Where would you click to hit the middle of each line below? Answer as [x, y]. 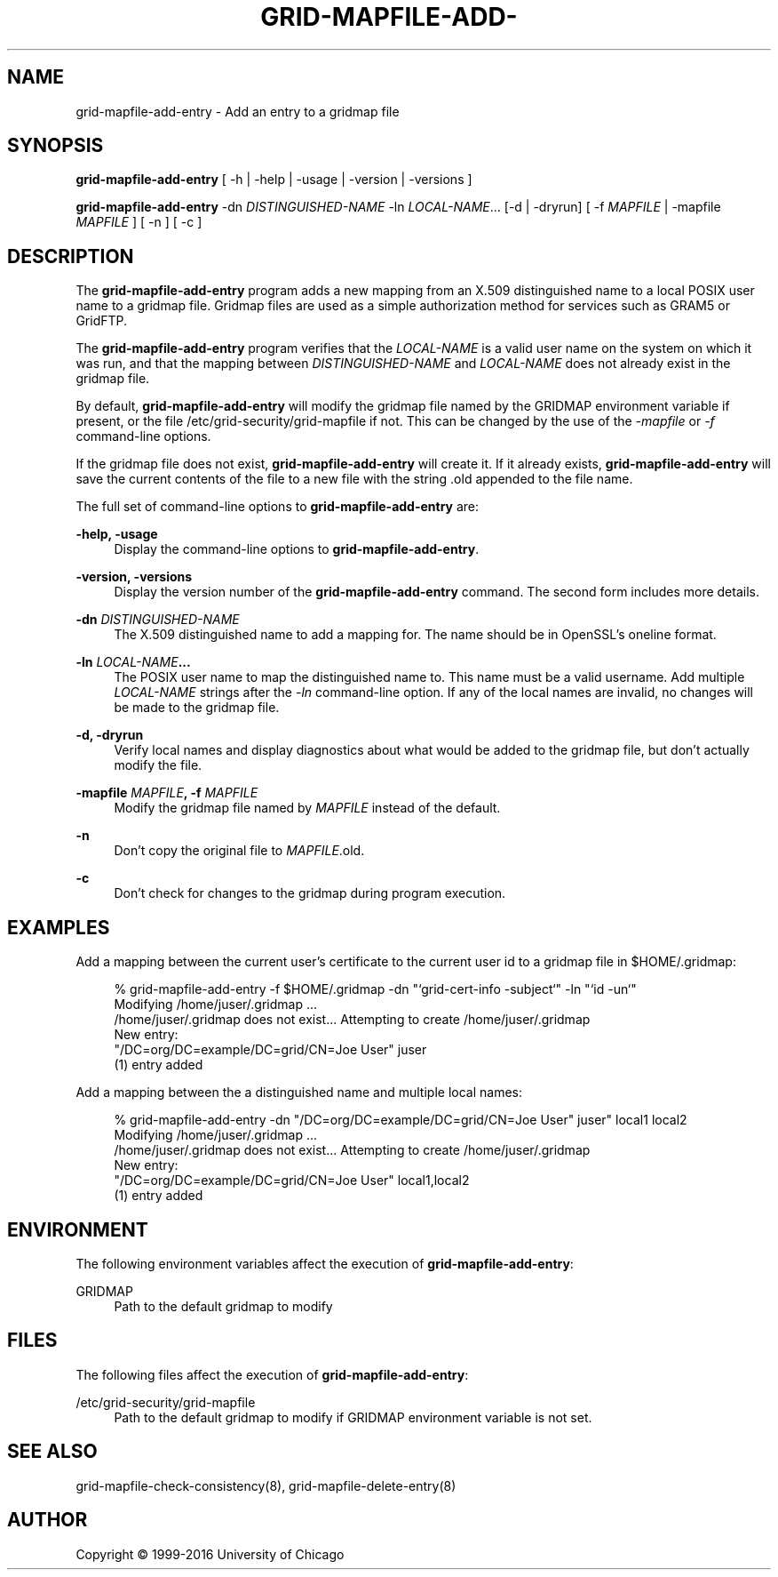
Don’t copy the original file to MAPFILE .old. [239, 851]
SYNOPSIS [56, 146]
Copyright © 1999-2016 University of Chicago [210, 1554]
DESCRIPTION [71, 256]
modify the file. [158, 765]
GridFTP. [102, 321]
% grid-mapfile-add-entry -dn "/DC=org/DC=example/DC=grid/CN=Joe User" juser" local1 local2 [401, 1120]
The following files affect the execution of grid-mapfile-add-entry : [272, 1374]
